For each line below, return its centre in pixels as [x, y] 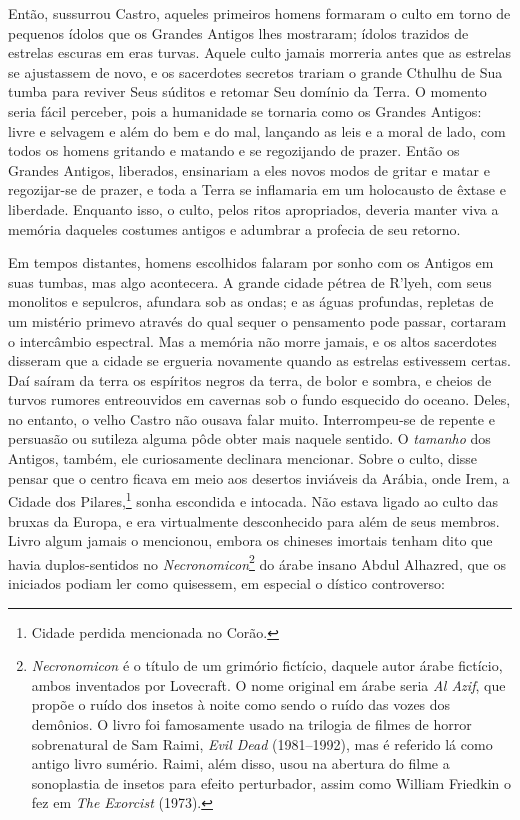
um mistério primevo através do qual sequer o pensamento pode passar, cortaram [257, 320]
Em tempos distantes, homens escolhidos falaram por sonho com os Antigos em [251, 262]
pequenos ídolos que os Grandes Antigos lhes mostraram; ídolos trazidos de [238, 32]
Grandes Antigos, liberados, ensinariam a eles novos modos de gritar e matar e [249, 169]
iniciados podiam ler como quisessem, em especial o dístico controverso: [226, 582]
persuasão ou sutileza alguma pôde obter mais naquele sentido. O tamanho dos [249, 438]
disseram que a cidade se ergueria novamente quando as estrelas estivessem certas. [259, 360]
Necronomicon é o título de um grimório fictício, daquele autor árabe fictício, [267, 665]
